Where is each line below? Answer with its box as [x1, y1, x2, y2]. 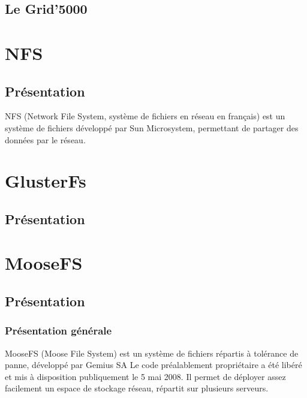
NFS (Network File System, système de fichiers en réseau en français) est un [5, 110, 285, 122]
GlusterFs [5, 168, 86, 193]
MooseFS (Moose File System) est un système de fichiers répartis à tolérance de [5, 346, 299, 359]
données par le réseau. [5, 133, 86, 146]
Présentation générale [5, 323, 112, 338]
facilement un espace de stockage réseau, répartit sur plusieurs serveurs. [5, 382, 269, 394]
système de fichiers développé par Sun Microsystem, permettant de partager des [5, 121, 299, 134]
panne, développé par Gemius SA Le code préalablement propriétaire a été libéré [5, 358, 302, 371]
